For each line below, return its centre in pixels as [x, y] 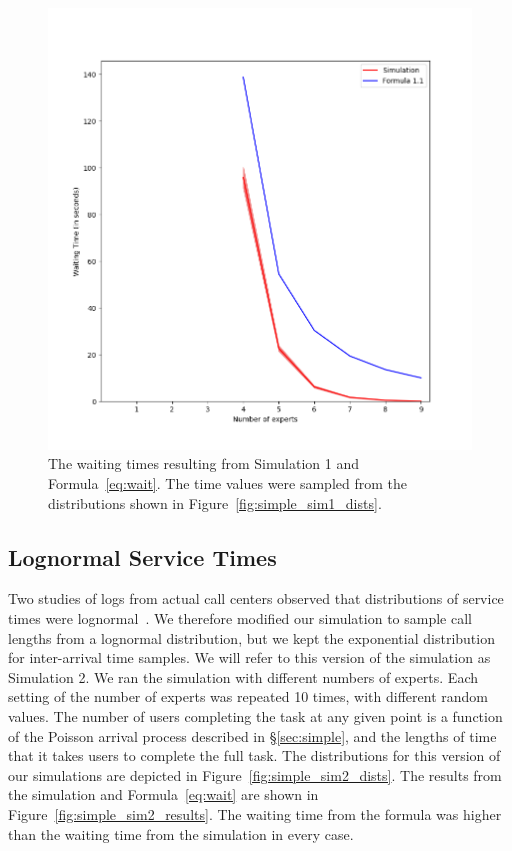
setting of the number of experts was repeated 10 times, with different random [248, 696]
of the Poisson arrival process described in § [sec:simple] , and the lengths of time [252, 735]
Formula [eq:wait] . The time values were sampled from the [228, 483]
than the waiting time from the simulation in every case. [181, 833]
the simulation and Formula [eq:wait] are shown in [163, 794]
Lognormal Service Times [142, 556]
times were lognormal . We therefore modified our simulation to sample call [240, 618]
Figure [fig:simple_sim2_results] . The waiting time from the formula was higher [255, 814]
